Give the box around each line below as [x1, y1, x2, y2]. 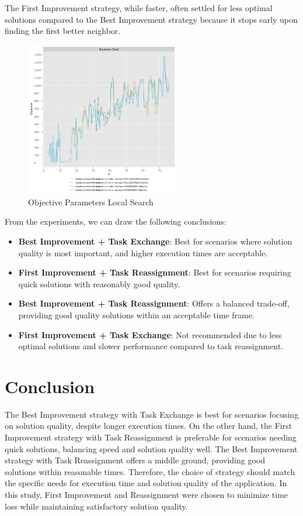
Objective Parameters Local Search [28, 195, 154, 208]
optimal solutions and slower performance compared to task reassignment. [18, 340, 284, 352]
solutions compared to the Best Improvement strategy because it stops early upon [5, 13, 298, 25]
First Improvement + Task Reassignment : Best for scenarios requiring [18, 266, 291, 278]
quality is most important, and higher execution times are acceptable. [18, 246, 268, 259]
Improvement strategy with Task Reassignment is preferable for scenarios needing [5, 431, 297, 443]
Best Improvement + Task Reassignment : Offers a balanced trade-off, [18, 297, 290, 309]
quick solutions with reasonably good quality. [18, 277, 180, 290]
